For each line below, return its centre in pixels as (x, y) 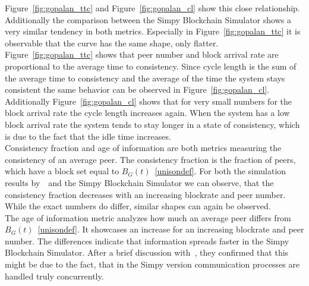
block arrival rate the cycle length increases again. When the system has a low (147, 113)
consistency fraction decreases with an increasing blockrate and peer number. (145, 194)
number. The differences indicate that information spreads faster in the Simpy (147, 241)
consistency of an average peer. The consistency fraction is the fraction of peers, (150, 159)
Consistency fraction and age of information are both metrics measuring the (143, 148)
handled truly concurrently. (54, 276)
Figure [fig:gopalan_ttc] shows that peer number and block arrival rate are (142, 54)
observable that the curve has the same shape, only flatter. (112, 43)
